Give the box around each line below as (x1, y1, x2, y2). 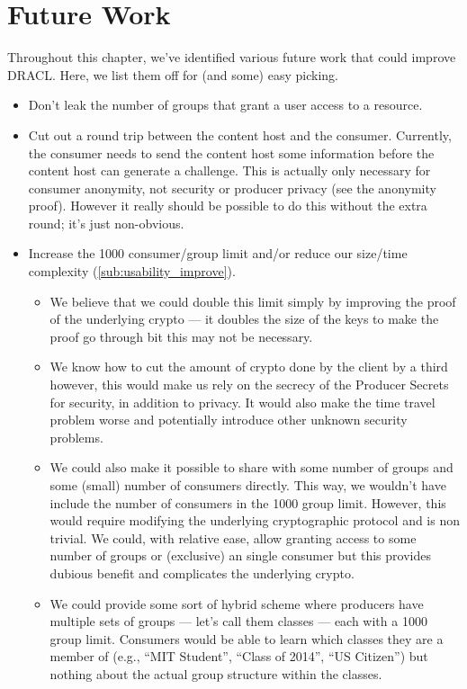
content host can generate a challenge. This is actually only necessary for (28, 161, 431, 180)
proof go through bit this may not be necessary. (49, 327, 313, 345)
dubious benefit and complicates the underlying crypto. (49, 563, 355, 582)
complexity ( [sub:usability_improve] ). (28, 262, 236, 281)
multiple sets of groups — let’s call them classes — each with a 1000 (49, 612, 427, 631)
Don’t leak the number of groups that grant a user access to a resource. (28, 95, 423, 114)
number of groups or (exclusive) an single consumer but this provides (49, 546, 431, 565)
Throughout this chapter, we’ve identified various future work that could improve (7, 48, 456, 67)
